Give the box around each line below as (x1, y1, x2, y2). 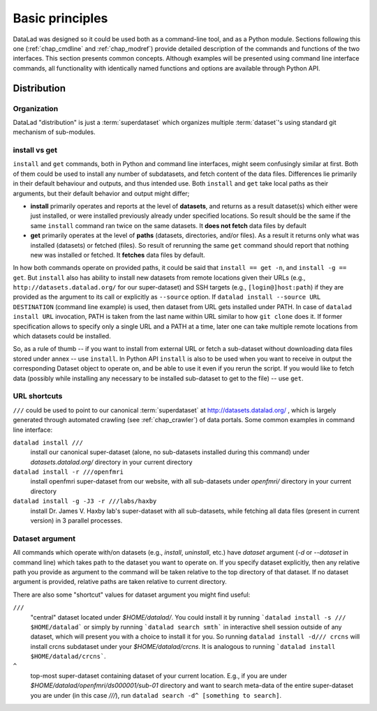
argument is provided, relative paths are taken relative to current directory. (13, 578, 227, 586)
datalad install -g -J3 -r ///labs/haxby (13, 497, 157, 505)
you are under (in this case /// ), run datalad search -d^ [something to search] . (30, 691, 282, 699)
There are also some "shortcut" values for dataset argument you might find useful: (13, 590, 251, 599)
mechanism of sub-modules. (13, 128, 96, 136)
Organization (13, 103, 59, 113)
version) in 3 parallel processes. (30, 516, 123, 525)
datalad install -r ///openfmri (13, 468, 124, 476)
